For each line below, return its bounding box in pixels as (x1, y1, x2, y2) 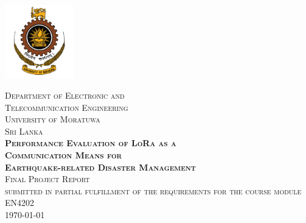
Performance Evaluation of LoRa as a (5, 136, 176, 149)
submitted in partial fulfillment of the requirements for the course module (5, 184, 302, 197)
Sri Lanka (5, 124, 43, 137)
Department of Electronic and (5, 89, 125, 101)
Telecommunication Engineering (5, 101, 128, 113)
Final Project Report (5, 172, 90, 185)
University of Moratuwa (5, 113, 100, 126)
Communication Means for (5, 148, 122, 161)
